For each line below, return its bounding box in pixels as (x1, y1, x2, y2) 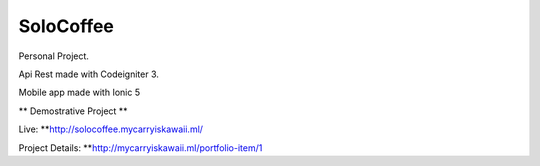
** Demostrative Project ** (18, 105, 129, 117)
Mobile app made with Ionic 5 (18, 86, 140, 99)
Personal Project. (18, 50, 90, 62)
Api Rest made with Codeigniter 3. (18, 68, 160, 80)
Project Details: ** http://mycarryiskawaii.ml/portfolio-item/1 (18, 141, 263, 154)
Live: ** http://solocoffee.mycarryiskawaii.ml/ (18, 123, 204, 135)
